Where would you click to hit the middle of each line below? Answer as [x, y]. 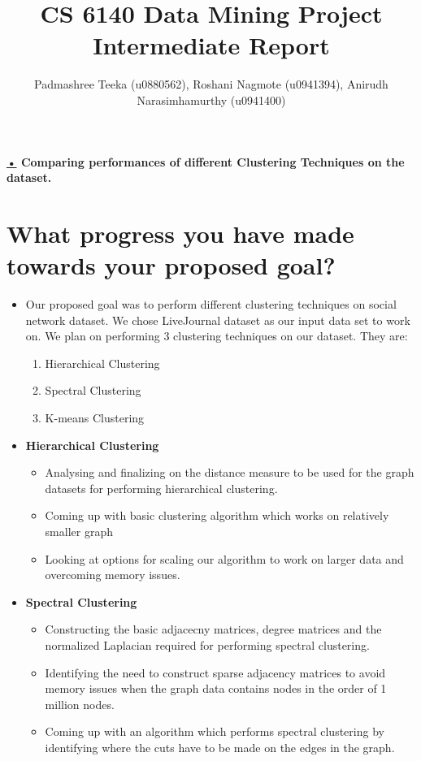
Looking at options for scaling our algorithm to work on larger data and [224, 558]
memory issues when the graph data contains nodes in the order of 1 [216, 688]
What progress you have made [180, 233]
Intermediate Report [211, 45]
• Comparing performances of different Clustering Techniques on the [206, 161]
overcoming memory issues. [113, 575]
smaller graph [79, 531]
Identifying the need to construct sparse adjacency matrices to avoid [215, 672]
